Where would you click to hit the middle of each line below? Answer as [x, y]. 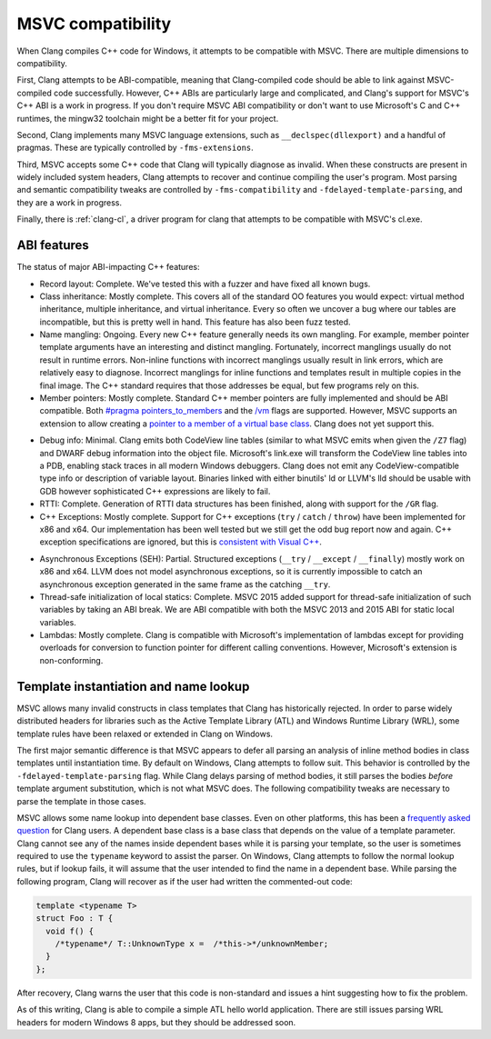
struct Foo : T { [75, 919]
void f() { [70, 931]
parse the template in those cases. [81, 801]
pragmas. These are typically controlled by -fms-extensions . [135, 148]
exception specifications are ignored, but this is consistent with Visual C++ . [181, 542]
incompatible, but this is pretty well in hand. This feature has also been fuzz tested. [195, 322]
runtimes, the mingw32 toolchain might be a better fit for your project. [148, 118]
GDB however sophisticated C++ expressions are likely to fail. [155, 491]
